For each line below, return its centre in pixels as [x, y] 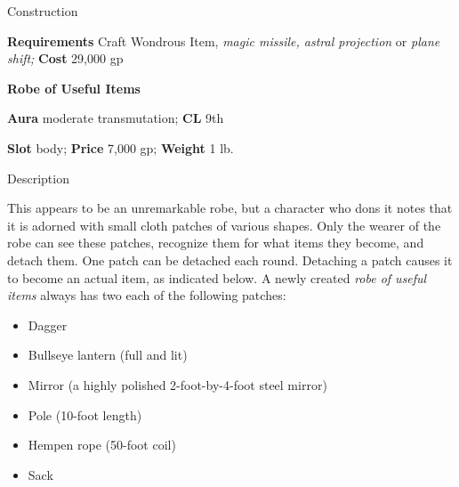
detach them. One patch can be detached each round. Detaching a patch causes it [230, 260]
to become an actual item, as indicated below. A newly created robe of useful [217, 277]
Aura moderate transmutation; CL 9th [116, 118]
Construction [43, 11]
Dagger [48, 325]
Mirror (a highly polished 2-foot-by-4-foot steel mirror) [177, 384]
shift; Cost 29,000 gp [65, 58]
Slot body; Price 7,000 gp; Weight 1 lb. [121, 147]
